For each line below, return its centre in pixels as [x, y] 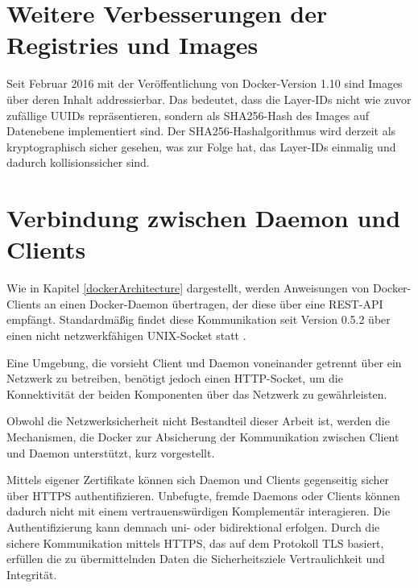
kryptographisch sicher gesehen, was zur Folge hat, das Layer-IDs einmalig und [201, 146]
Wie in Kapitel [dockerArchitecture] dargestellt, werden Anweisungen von [188, 288]
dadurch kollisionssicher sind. [78, 162]
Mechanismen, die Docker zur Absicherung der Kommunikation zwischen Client [203, 436]
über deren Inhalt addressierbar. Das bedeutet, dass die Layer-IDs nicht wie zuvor [209, 99]
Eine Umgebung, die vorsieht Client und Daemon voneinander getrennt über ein [204, 362]
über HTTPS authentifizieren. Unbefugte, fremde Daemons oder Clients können [203, 495]
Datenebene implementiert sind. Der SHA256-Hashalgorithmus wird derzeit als [201, 131]
